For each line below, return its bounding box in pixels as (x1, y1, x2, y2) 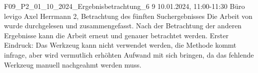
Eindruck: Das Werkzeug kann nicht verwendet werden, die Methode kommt (4, 40, 237, 50)
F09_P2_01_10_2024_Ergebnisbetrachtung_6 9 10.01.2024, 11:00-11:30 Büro (4, 1, 245, 11)
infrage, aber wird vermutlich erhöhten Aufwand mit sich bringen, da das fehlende (4, 49, 254, 60)
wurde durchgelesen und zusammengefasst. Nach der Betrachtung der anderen (4, 20, 242, 31)
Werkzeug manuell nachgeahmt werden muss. (4, 59, 142, 70)
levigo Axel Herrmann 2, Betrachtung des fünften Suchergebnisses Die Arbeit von (4, 10, 253, 21)
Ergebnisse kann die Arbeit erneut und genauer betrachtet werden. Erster (4, 30, 229, 40)
